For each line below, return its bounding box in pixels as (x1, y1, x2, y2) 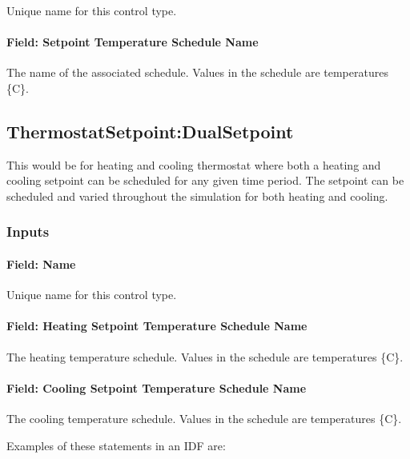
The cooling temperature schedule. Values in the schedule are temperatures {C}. (6, 409, 402, 426)
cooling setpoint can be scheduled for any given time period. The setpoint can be (6, 172, 404, 189)
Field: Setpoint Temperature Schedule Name (6, 34, 259, 50)
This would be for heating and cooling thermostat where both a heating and (6, 156, 381, 173)
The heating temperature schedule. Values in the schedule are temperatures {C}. (6, 348, 404, 365)
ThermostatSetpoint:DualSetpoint (6, 118, 294, 143)
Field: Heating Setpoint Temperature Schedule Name (6, 317, 307, 334)
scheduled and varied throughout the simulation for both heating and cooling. (6, 187, 388, 204)
